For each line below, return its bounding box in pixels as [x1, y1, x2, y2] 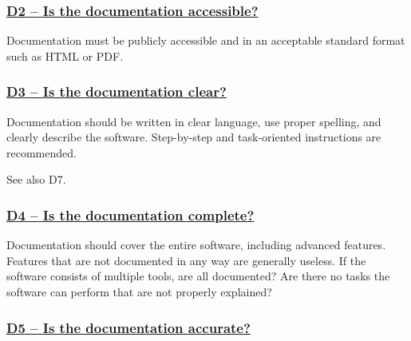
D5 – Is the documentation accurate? [6, 317, 251, 337]
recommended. [6, 144, 77, 161]
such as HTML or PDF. [6, 47, 124, 64]
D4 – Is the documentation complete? [6, 204, 255, 224]
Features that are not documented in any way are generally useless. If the [6, 252, 366, 268]
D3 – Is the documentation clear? [6, 81, 227, 101]
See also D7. [6, 171, 66, 188]
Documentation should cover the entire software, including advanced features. [6, 236, 386, 253]
